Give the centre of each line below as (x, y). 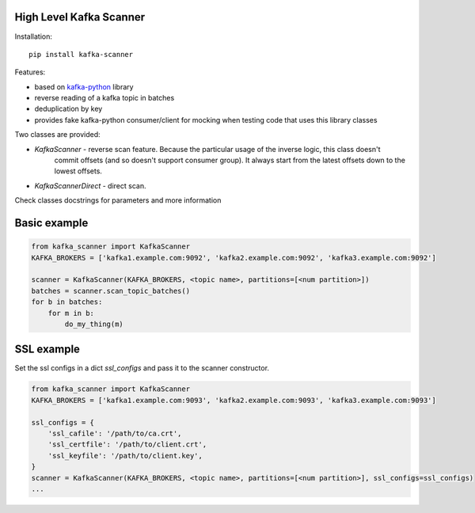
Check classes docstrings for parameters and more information (118, 200)
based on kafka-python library (84, 86)
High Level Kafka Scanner (80, 17)
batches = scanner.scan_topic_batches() (110, 291)
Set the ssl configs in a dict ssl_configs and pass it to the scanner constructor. (142, 368)
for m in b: (71, 313)
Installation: (34, 36)
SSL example (47, 350)
